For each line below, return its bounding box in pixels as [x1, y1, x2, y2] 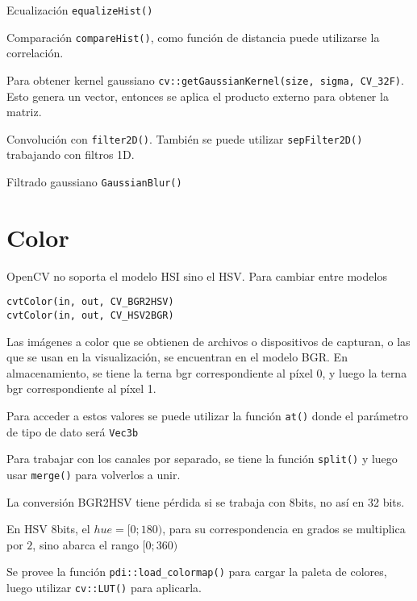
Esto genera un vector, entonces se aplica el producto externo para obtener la [6, 87, 389, 104]
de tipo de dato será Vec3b [6, 423, 139, 440]
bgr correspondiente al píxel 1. [6, 380, 156, 397]
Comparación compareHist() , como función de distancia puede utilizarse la [6, 28, 380, 45]
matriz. [6, 103, 42, 120]
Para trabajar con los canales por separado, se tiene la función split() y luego [6, 450, 398, 467]
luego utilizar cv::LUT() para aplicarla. [6, 579, 202, 596]
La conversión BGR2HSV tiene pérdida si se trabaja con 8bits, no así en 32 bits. [6, 493, 405, 510]
